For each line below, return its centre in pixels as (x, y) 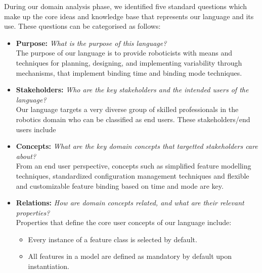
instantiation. (49, 266)
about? (26, 156)
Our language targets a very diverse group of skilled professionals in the (127, 109)
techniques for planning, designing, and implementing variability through (129, 62)
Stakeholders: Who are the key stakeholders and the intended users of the (132, 90)
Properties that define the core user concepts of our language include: (124, 222)
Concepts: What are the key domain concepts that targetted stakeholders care (137, 146)
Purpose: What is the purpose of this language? (91, 43)
